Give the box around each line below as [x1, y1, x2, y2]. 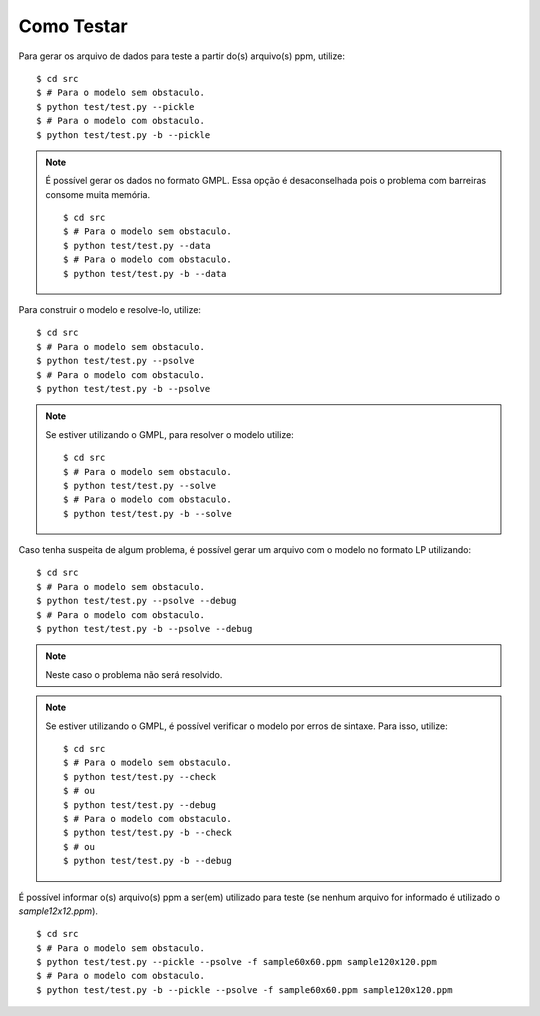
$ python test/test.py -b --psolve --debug [36, 623, 253, 635]
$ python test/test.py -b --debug [63, 855, 232, 867]
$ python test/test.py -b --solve [63, 508, 232, 519]
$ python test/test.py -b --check [63, 827, 232, 839]
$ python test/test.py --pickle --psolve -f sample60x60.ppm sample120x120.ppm [36, 956, 437, 968]
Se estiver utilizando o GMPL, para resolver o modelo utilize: [45, 428, 294, 440]
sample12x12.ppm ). [18, 905, 99, 917]
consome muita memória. [45, 188, 150, 200]
